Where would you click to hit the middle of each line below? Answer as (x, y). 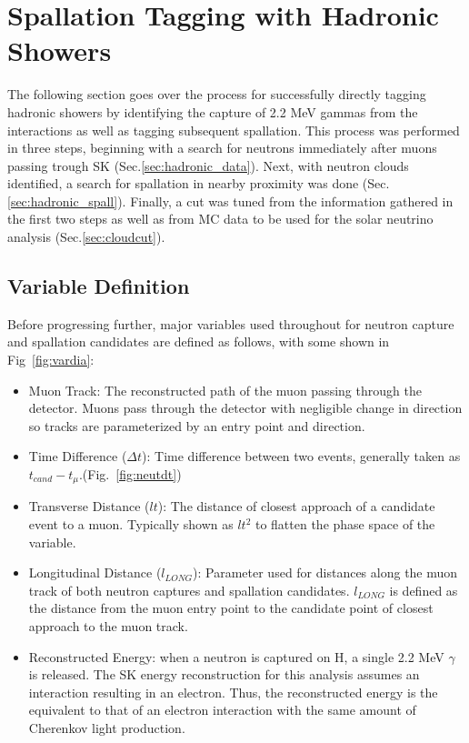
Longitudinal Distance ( (95, 572)
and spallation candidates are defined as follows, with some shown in (199, 341)
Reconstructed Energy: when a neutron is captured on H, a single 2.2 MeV (236, 656)
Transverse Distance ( (89, 506)
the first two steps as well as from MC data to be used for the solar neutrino (220, 219)
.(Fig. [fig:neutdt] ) (130, 474)
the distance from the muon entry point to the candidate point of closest (231, 608)
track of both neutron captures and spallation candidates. (189, 590)
